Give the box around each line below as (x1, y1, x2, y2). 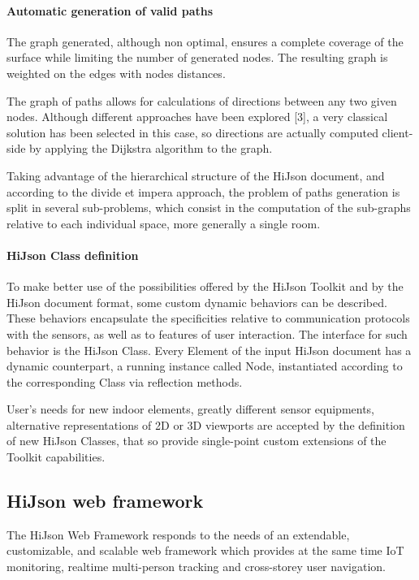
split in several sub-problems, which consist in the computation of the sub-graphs (6, 199, 411, 216)
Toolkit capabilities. (6, 448, 106, 465)
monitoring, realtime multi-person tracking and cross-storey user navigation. (6, 558, 386, 575)
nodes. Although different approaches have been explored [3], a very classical (6, 108, 388, 125)
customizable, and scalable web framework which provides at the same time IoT (6, 542, 404, 559)
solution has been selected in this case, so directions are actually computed (6, 123, 378, 141)
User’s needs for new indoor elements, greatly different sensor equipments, (6, 400, 375, 418)
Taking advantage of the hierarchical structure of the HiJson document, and (6, 167, 385, 184)
